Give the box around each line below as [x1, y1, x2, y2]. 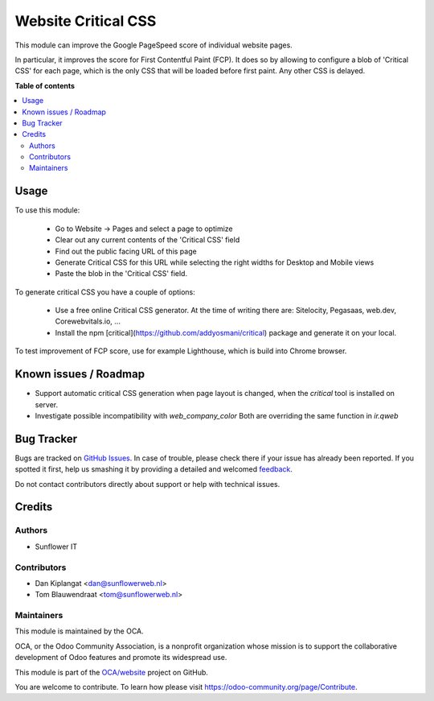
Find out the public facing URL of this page [55, 246, 197, 256]
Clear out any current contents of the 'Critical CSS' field [55, 235, 240, 245]
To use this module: [14, 205, 80, 215]
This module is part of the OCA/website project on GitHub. [14, 667, 209, 677]
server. [35, 399, 59, 410]
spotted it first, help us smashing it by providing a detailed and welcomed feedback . [14, 464, 293, 474]
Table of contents [14, 80, 76, 90]
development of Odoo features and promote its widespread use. [14, 653, 227, 662]
